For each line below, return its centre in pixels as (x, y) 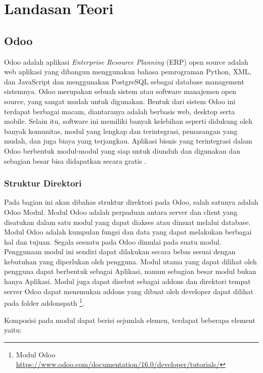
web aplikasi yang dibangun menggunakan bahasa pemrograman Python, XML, (128, 72)
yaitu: (13, 330)
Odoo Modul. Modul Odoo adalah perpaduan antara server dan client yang (121, 212)
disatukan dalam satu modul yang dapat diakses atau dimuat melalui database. (127, 222)
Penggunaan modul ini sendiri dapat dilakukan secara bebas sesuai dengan (120, 251)
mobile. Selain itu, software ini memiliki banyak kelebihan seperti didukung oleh (128, 121)
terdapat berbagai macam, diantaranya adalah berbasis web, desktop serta (120, 111)
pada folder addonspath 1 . (44, 302)
